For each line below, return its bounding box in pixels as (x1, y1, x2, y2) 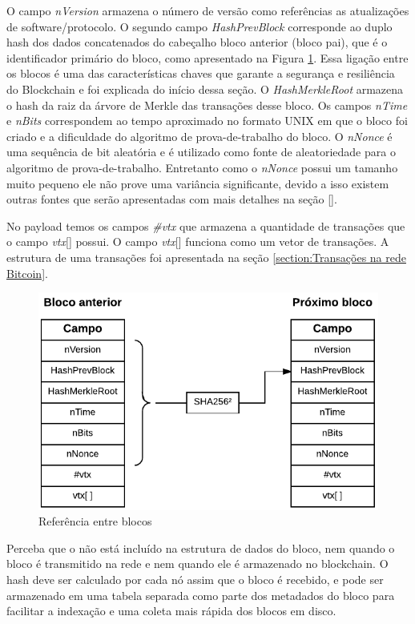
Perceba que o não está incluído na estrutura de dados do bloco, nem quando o (6, 539, 395, 556)
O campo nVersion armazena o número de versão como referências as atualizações (6, 2, 409, 18)
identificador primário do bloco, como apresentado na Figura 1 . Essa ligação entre (6, 49, 409, 66)
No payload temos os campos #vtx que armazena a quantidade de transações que (6, 217, 405, 234)
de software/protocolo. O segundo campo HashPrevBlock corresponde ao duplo (6, 18, 393, 34)
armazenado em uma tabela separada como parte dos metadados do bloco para (6, 586, 395, 603)
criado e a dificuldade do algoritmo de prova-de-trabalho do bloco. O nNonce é (6, 127, 393, 144)
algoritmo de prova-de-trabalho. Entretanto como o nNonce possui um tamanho (6, 159, 398, 175)
